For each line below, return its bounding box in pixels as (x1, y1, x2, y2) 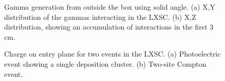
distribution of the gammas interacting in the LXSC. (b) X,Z (4, 11, 196, 22)
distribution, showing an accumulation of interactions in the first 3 (4, 21, 214, 32)
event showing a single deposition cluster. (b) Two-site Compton (4, 58, 207, 69)
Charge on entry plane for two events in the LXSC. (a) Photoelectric (4, 48, 221, 59)
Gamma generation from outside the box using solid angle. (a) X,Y (4, 2, 216, 12)
